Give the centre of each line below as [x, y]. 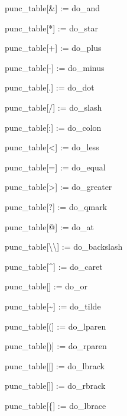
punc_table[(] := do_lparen [55, 326]
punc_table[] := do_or [46, 286]
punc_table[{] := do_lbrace [55, 405]
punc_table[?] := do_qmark [56, 206]
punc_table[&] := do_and [52, 8]
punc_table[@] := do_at [49, 226]
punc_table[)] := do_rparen [56, 346]
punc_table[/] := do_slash [53, 107]
